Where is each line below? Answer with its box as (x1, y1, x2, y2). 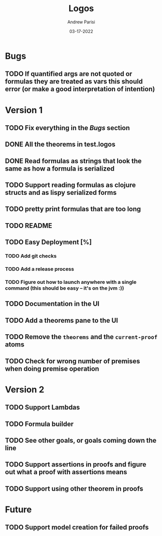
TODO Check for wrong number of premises (5, 357, 140, 365)
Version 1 (5, 104, 43, 116)
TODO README (5, 222, 52, 230)
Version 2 (5, 384, 44, 395)
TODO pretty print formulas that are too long (5, 205, 141, 213)
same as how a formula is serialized (5, 164, 115, 173)
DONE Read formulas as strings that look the (5, 156, 142, 165)
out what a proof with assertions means (5, 468, 127, 476)
